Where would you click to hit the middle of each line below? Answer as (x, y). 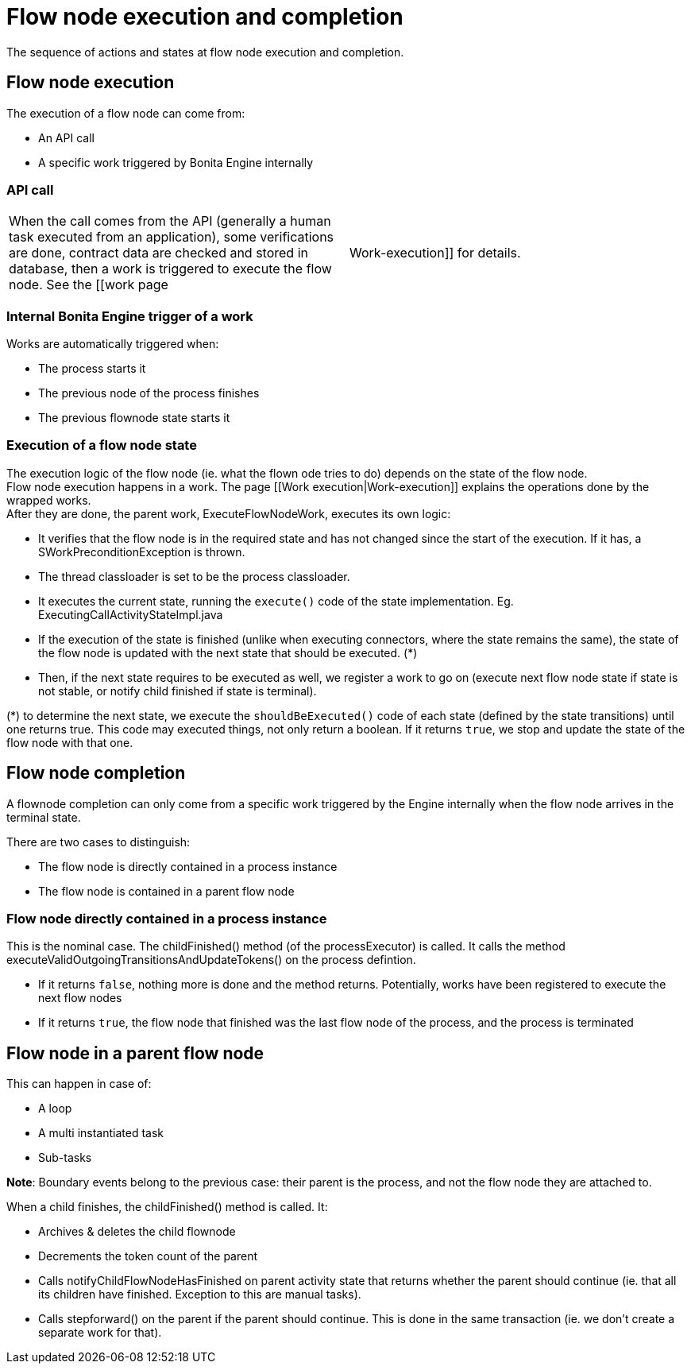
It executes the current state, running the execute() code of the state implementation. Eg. (276, 601)
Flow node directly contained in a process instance (167, 919)
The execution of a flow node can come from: (126, 113)
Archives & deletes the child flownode (137, 1232)
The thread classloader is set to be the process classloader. (194, 576)
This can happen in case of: (79, 1084)
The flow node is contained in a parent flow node (166, 891)
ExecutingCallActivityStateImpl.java (131, 614)
